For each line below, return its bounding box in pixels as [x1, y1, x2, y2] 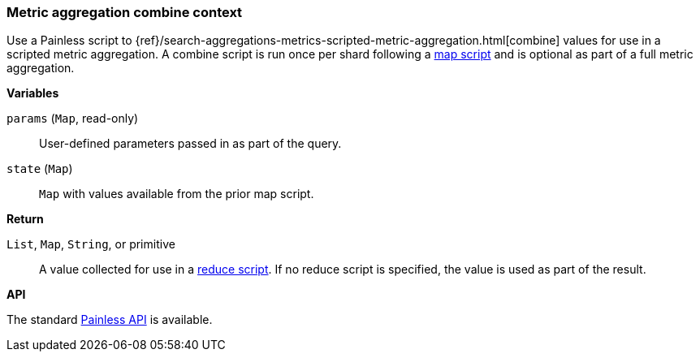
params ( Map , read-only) [6, 111, 139, 126]
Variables [6, 86, 59, 101]
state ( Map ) [6, 162, 73, 176]
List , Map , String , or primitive [6, 237, 175, 252]
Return [6, 212, 44, 226]
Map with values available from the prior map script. [39, 187, 314, 201]
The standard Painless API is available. [6, 313, 213, 327]
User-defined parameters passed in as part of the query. [39, 136, 342, 151]
